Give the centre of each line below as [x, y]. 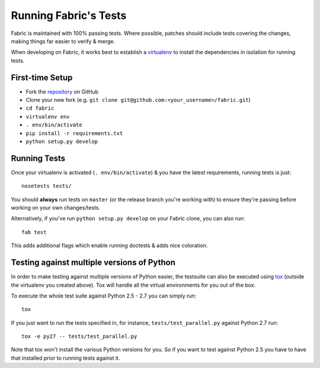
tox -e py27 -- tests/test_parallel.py [79, 337]
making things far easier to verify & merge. [63, 41]
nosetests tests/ [47, 186]
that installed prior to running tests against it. [65, 358]
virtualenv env [48, 116]
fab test [34, 232]
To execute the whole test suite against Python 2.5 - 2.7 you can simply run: [104, 296]
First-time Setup [42, 77]
